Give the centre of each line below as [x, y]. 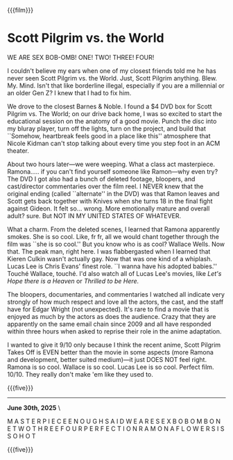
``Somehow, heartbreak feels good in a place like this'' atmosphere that [109, 135]
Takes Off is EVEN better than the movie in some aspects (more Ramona [110, 352]
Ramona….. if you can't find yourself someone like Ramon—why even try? [113, 171]
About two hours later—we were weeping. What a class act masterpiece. [111, 164]
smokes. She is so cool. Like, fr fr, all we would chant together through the [113, 236]
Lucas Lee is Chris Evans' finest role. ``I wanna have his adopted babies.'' [112, 266]
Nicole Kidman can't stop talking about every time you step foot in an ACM [114, 143]
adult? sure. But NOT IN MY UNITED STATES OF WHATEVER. [94, 215]
